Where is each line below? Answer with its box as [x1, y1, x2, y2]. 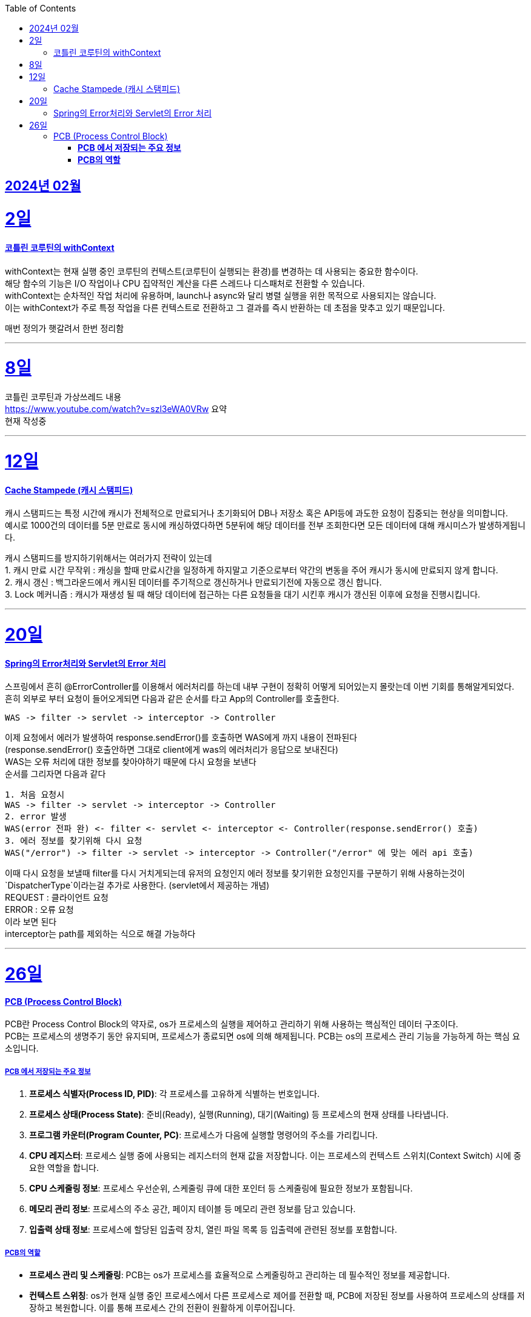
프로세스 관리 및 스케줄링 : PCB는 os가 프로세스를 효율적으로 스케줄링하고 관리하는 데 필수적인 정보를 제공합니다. [29, 1269, 450, 1280]
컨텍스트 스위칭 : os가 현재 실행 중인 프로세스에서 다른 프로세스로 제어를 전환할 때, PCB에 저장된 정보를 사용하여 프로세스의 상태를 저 [29, 1290, 525, 1301]
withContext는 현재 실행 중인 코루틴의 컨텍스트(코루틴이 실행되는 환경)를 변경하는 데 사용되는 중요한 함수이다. [5, 265, 418, 276]
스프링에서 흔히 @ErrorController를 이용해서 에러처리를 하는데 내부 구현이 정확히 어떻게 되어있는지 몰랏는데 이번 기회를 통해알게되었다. [5, 681, 515, 692]
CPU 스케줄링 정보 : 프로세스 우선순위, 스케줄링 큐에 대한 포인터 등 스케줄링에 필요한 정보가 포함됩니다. [29, 1183, 413, 1194]
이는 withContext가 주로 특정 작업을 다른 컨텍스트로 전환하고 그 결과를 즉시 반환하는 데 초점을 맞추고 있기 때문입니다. [5, 302, 446, 313]
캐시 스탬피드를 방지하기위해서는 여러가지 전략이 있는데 [5, 553, 212, 564]
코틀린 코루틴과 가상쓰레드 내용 [5, 392, 122, 402]
